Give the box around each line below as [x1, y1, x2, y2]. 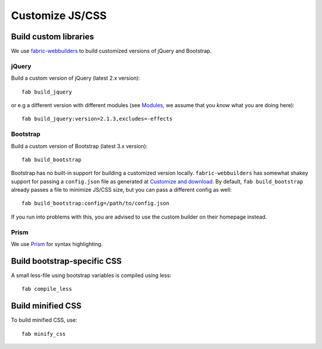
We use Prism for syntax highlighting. [11, 241, 103, 247]
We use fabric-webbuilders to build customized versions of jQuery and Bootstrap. [11, 48, 212, 55]
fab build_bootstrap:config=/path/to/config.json [21, 200, 170, 207]
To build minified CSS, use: [11, 316, 78, 324]
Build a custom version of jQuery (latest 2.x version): [11, 74, 140, 82]
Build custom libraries [11, 32, 94, 42]
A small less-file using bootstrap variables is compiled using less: [11, 272, 172, 279]
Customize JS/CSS [11, 9, 107, 22]
